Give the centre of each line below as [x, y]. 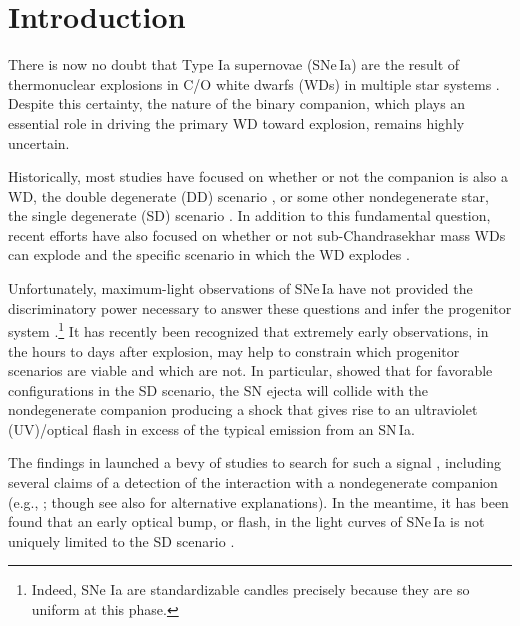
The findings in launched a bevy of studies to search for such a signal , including [254, 462]
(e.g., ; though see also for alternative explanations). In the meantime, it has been [258, 501]
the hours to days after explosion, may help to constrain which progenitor [234, 350]
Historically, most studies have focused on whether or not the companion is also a [258, 176]
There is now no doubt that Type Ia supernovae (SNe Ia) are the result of [234, 64]
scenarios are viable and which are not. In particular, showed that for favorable [250, 370]
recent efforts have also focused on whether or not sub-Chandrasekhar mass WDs [257, 234]
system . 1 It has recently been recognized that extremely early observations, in [248, 329]
